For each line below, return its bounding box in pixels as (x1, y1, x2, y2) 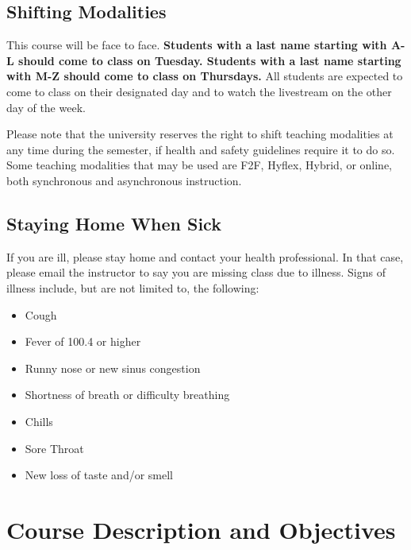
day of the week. (6, 99, 86, 115)
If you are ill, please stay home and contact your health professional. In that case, (6, 248, 404, 265)
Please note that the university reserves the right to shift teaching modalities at (6, 126, 394, 142)
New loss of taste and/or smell (25, 467, 173, 483)
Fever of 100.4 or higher (25, 333, 141, 350)
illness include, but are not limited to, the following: (6, 279, 259, 296)
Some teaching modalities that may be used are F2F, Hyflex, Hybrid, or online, (6, 157, 393, 173)
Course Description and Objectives (6, 513, 396, 545)
